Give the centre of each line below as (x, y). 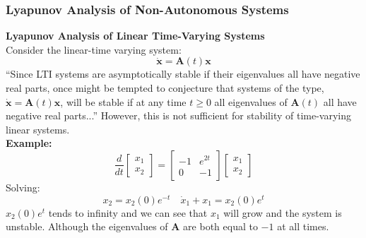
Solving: (23, 187)
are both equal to (220, 226)
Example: (29, 143)
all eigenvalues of (251, 101)
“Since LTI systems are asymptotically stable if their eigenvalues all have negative (183, 74)
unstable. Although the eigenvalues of (87, 226)
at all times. (303, 226)
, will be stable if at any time (123, 101)
